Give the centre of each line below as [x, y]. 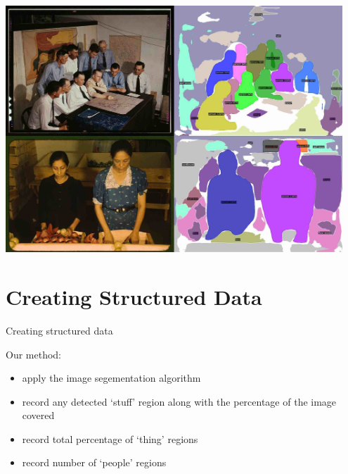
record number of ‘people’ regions [94, 462]
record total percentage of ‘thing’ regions [110, 438]
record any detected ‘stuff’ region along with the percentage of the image [179, 401]
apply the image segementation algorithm [111, 378]
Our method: [34, 354]
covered [38, 415]
